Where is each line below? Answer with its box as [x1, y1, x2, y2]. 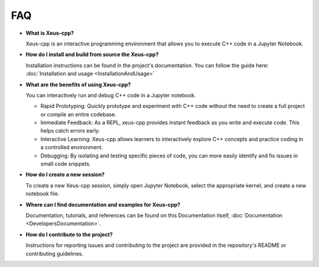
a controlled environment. [40, 144, 103, 151]
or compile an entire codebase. [40, 111, 116, 118]
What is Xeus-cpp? [25, 29, 74, 37]
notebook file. [25, 190, 60, 197]
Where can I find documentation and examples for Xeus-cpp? [25, 201, 180, 208]
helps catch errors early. [40, 127, 100, 134]
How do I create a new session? [25, 171, 105, 178]
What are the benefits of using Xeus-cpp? [25, 81, 131, 88]
